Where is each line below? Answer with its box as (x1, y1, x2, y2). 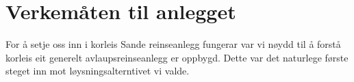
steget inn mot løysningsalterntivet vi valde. (5, 64, 190, 78)
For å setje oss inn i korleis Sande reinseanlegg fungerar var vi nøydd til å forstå (5, 37, 341, 51)
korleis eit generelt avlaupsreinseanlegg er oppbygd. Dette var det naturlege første (5, 50, 349, 64)
